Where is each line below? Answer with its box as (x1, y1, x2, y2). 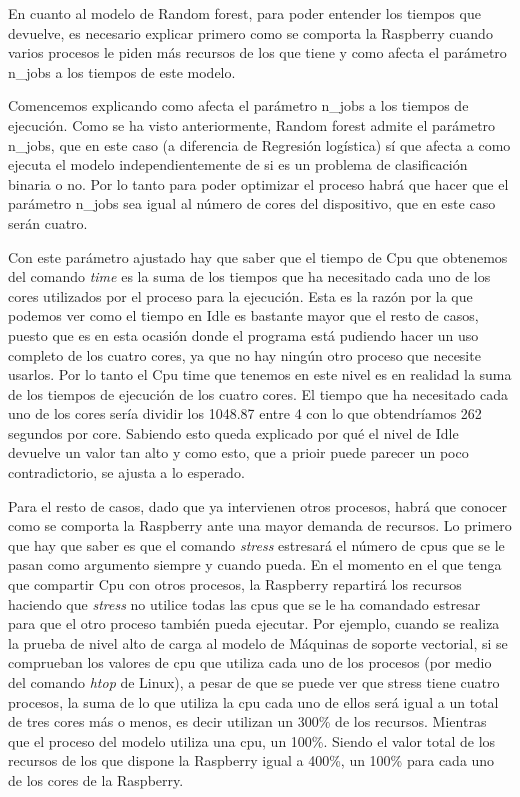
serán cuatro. (8, 212, 88, 233)
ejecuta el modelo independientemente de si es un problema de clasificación (8, 154, 468, 175)
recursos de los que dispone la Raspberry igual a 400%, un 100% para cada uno (8, 750, 495, 771)
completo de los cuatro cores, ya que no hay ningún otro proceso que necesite (8, 344, 481, 365)
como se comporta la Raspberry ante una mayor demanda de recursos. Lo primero (8, 515, 512, 536)
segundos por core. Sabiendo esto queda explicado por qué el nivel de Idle (8, 422, 459, 443)
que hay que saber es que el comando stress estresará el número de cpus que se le (8, 534, 505, 555)
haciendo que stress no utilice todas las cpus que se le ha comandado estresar (8, 593, 481, 614)
